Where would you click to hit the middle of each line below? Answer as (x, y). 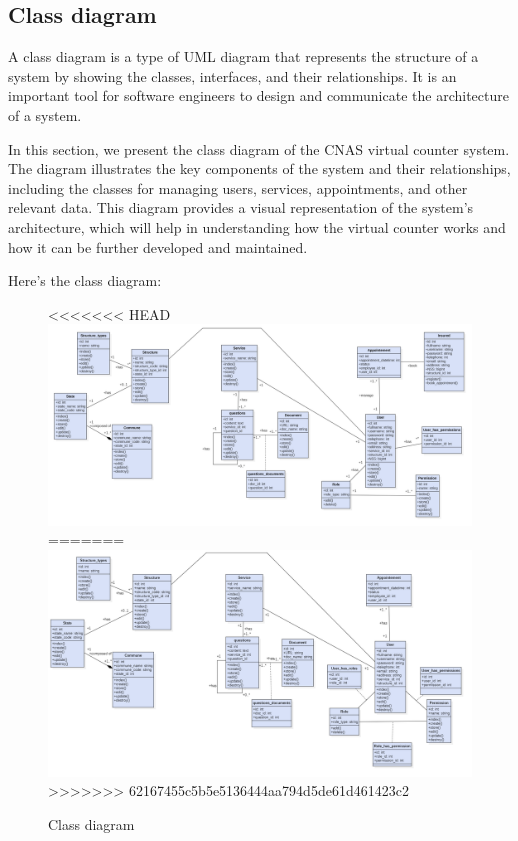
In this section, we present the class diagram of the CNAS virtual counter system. (259, 148)
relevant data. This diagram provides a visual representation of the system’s (241, 207)
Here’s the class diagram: (85, 280)
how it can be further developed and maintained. (158, 246)
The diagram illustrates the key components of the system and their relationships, (259, 168)
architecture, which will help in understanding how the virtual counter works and (257, 226)
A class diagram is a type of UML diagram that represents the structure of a (243, 56)
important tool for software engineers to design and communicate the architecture (258, 95)
